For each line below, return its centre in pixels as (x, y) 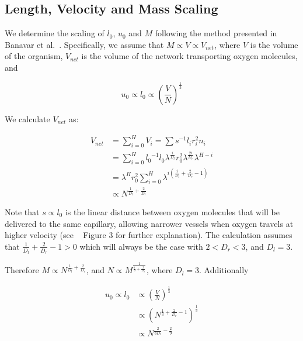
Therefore (22, 270)
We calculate (27, 118)
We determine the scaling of (55, 33)
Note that (22, 211)
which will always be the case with (141, 246)
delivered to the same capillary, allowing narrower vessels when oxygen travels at (149, 223)
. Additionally (224, 270)
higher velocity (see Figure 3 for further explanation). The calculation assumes (149, 235)
